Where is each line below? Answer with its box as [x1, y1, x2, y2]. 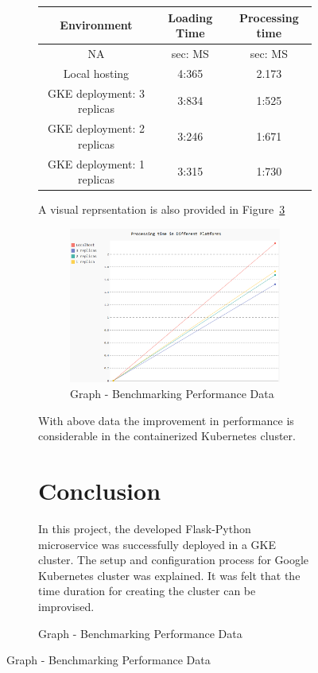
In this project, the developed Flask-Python [38, 520, 251, 536]
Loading [168, 9, 213, 25]
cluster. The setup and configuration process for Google [38, 551, 309, 568]
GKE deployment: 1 [47, 155, 145, 172]
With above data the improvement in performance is [38, 412, 294, 428]
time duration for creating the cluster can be [38, 582, 256, 599]
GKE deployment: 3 [47, 84, 145, 101]
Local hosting [63, 64, 130, 81]
